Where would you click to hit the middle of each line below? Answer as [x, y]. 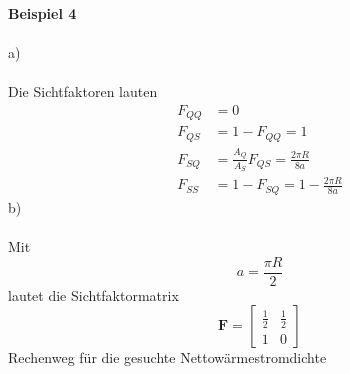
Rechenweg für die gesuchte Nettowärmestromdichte [167, 357]
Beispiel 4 [42, 13]
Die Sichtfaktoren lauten [83, 91]
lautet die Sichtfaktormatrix [93, 294]
